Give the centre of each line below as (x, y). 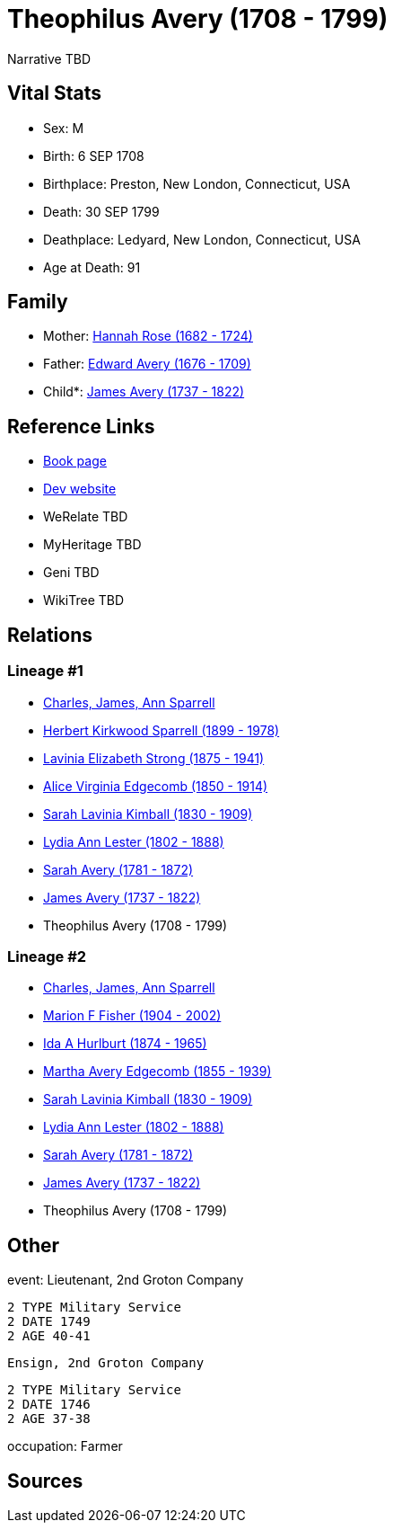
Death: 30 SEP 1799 (101, 211)
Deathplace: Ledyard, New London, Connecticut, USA (202, 239)
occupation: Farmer (65, 1446)
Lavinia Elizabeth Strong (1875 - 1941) (154, 758)
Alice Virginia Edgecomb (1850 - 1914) (156, 786)
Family (38, 302)
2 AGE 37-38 (49, 1419)
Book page (75, 461)
